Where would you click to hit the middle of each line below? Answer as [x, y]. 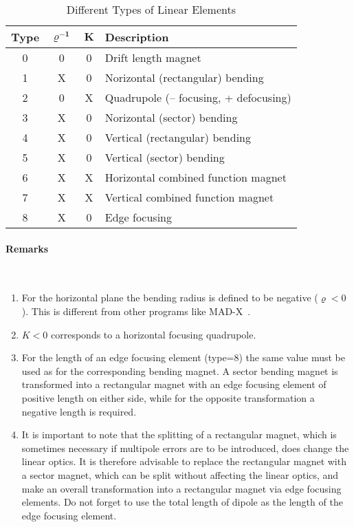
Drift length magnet [153, 57]
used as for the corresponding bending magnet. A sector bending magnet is [180, 370]
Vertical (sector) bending [165, 157]
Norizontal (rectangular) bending [184, 77]
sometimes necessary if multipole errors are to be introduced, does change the [185, 448]
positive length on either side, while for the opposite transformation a [168, 397]
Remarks [27, 248]
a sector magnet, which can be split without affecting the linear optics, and [180, 474]
